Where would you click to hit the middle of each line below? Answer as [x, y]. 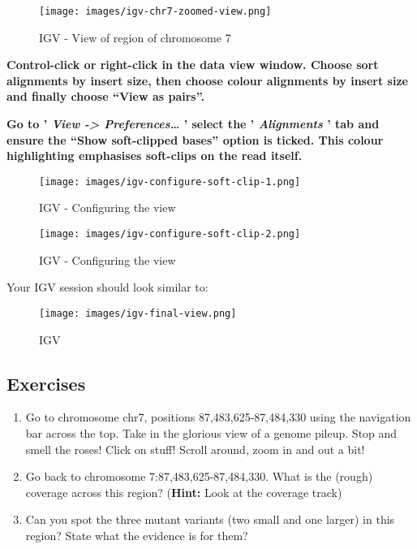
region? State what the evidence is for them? [137, 535]
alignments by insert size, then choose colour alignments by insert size [207, 80]
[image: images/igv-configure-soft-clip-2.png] [170, 234]
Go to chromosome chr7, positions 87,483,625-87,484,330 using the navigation [218, 417]
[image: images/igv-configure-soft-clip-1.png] [170, 182]
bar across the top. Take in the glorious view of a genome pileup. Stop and [211, 432]
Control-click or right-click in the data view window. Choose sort [193, 65]
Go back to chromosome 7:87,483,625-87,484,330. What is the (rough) [199, 476]
